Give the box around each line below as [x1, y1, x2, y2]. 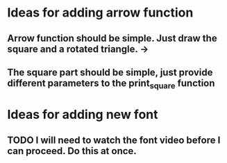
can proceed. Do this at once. [7, 145, 137, 157]
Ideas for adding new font [7, 107, 158, 122]
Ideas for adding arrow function [7, 5, 194, 21]
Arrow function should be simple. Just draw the [7, 32, 217, 44]
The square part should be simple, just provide [7, 66, 213, 78]
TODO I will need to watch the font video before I [7, 134, 221, 146]
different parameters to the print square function [7, 77, 215, 91]
